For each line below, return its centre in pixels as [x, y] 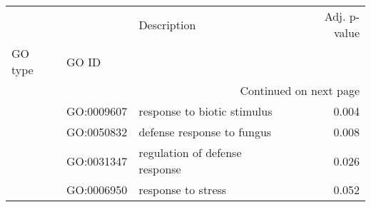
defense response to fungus [205, 132]
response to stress [183, 190]
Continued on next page [300, 90]
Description [167, 24]
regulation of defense [190, 152]
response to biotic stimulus [205, 111]
